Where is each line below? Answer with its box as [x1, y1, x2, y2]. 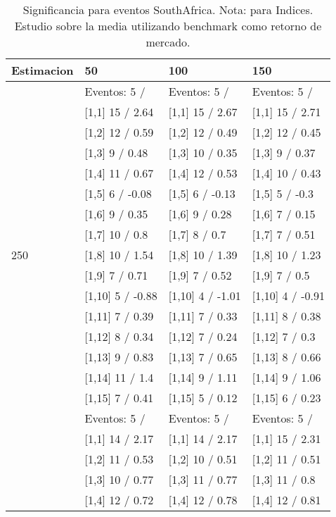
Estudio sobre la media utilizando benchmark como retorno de [14, 18, 322, 34]
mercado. [146, 34, 190, 50]
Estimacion [11, 62, 74, 78]
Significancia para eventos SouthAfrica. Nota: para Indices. [22, 1, 314, 18]
